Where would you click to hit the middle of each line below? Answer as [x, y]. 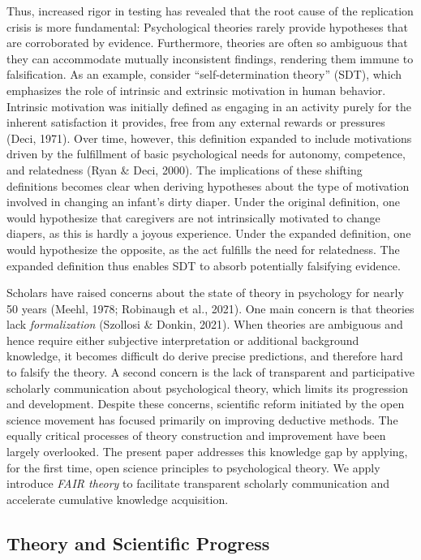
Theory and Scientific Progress [138, 543]
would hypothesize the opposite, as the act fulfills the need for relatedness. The [203, 249]
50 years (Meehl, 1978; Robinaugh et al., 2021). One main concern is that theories [210, 308]
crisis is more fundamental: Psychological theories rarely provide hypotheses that [207, 26]
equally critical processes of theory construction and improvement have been [196, 435]
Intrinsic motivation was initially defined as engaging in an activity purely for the [209, 106]
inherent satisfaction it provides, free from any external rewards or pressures [196, 122]
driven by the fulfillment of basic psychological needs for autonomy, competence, [206, 154]
